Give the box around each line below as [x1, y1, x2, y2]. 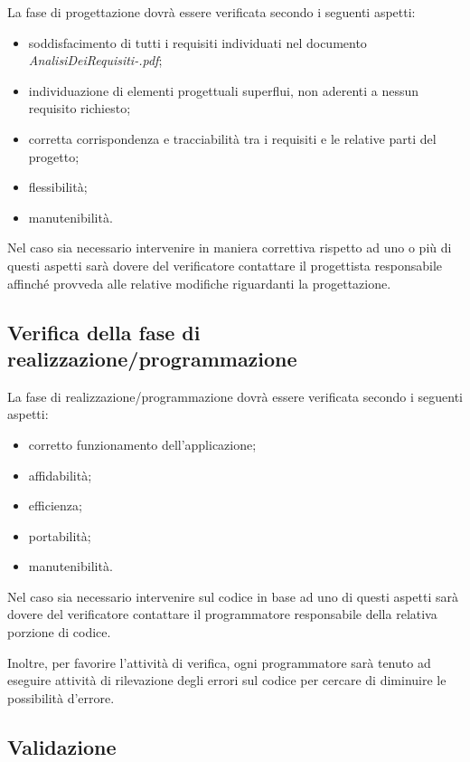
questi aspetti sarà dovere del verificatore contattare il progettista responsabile [7, 255, 442, 274]
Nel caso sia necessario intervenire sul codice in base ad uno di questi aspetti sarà [7, 586, 458, 605]
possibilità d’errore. [7, 688, 115, 707]
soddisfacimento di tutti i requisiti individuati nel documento [28, 33, 367, 52]
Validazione [7, 732, 117, 760]
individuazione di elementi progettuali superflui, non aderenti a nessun [28, 81, 419, 100]
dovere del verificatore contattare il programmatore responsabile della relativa [7, 605, 437, 624]
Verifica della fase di [7, 318, 201, 346]
